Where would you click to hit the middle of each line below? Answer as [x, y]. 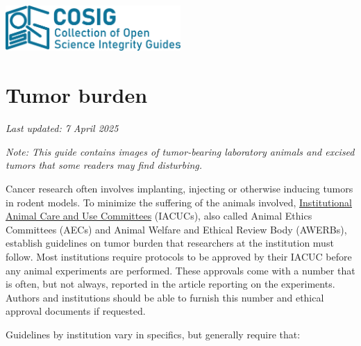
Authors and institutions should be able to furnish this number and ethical [165, 297]
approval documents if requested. [76, 311]
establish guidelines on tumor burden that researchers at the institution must [170, 243]
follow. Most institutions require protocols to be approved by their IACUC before [179, 256]
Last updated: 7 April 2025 [62, 128]
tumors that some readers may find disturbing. [104, 165]
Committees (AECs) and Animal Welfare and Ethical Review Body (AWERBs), [176, 229]
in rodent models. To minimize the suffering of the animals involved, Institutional [179, 202]
